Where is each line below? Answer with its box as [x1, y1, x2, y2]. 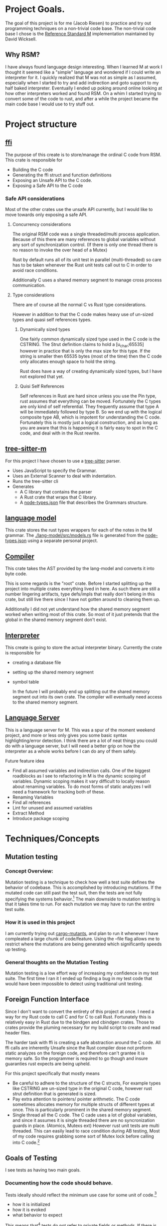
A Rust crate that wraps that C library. [19, 494, 97, 500]
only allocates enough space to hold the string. [19, 358, 117, 364]
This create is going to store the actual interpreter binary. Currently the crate [5, 644, 162, 650]
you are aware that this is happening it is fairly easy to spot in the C [19, 424, 158, 430]
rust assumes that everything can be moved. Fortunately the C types [19, 398, 161, 404]
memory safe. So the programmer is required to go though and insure [5, 1055, 148, 1061]
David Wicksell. [5, 36, 37, 42]
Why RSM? [5, 50, 40, 59]
